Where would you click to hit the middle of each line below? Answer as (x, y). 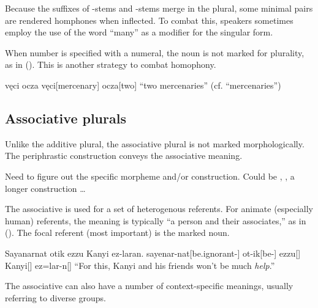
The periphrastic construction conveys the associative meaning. (124, 156)
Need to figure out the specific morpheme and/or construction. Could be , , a (150, 176)
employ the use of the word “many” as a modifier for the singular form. (139, 32)
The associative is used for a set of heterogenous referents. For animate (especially (159, 209)
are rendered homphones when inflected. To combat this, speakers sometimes (149, 20)
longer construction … (45, 188)
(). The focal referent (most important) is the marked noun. (117, 233)
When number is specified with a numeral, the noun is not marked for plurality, (155, 52)
